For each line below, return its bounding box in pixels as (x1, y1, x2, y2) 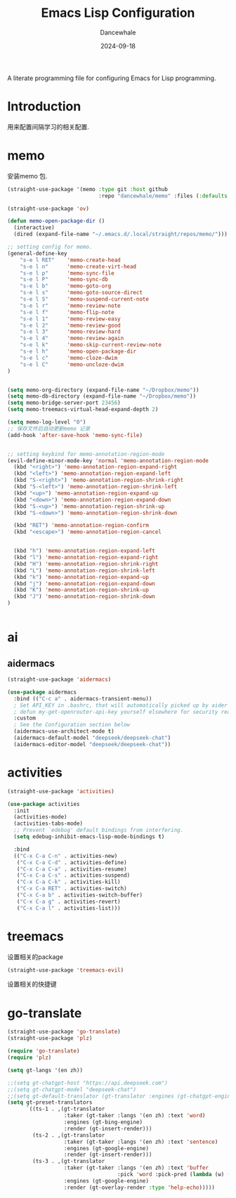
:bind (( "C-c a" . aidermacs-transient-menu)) (13, 695, 152, 702)
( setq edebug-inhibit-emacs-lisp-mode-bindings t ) (13, 833, 165, 840)
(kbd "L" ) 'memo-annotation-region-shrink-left (13, 567, 156, 574)
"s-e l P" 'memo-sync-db (20, 276, 109, 283)
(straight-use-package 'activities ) (7, 788, 114, 795)
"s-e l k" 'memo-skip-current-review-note (20, 341, 162, 349)
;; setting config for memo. (7, 244, 93, 251)
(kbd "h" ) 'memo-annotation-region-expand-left (13, 547, 156, 554)
